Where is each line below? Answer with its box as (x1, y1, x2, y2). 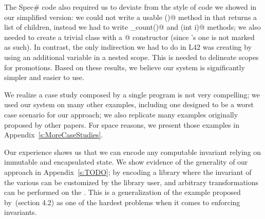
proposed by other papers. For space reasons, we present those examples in (4, 119, 239, 130)
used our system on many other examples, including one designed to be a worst (4, 99, 254, 110)
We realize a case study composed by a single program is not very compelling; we (4, 89, 260, 99)
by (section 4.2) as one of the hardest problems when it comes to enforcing (4, 196, 240, 207)
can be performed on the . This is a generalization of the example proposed (4, 187, 241, 197)
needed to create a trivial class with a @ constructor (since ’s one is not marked (4, 31, 255, 42)
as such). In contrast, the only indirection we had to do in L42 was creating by (4, 42, 252, 52)
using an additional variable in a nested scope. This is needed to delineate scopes (4, 51, 259, 62)
